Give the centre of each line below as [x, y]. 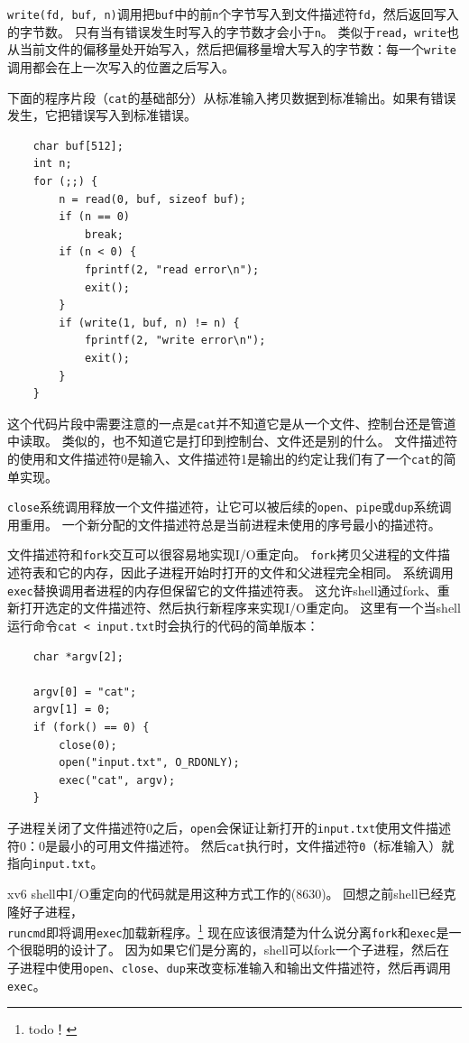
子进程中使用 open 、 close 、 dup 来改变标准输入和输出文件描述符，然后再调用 [229, 968]
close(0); [88, 745]
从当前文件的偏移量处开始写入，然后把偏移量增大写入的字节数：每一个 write [232, 49]
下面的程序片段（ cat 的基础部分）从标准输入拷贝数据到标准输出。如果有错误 [232, 97]
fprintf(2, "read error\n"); [172, 269]
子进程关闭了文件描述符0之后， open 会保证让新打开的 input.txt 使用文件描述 [230, 827]
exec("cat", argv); [117, 780]
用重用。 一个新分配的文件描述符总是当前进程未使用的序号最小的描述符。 [224, 524]
